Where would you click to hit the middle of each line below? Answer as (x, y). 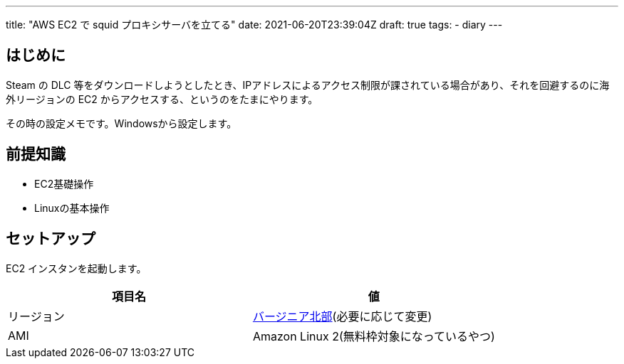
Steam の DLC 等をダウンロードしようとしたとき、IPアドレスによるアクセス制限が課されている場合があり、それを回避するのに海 (308, 85)
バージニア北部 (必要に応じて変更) (342, 316)
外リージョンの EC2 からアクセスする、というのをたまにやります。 (162, 99)
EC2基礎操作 (64, 183)
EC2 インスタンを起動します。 (76, 268)
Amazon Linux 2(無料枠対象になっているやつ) (374, 336)
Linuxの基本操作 (72, 208)
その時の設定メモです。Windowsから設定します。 (121, 123)
